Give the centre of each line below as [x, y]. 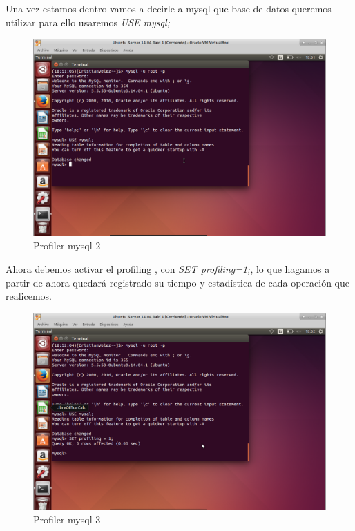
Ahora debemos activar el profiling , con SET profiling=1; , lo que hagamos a [168, 269]
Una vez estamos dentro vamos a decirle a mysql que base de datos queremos [169, 8]
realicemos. [29, 296]
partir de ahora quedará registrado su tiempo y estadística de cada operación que [177, 282]
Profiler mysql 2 [67, 245]
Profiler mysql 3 [67, 520]
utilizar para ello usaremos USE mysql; [88, 22]
